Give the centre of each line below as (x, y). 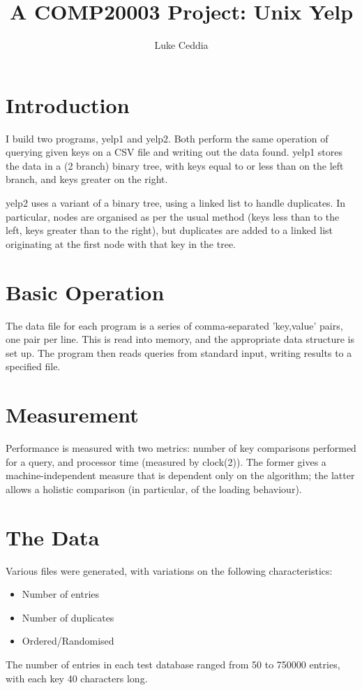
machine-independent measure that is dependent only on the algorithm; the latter (180, 475)
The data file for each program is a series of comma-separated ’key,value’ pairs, (174, 325)
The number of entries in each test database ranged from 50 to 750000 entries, (173, 664)
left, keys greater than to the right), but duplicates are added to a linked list (169, 230)
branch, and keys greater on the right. (87, 179)
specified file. (33, 366)
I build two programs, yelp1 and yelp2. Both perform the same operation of (167, 138)
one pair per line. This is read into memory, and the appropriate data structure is (180, 339)
